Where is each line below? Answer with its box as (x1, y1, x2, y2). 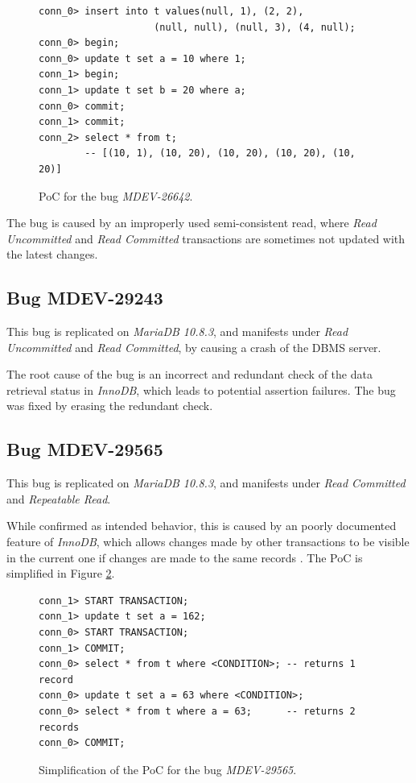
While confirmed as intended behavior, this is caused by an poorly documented (6, 517, 397, 534)
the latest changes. (6, 246, 98, 263)
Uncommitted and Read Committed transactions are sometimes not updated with (6, 230, 406, 246)
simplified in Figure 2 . (6, 565, 115, 582)
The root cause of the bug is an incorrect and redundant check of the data (6, 366, 373, 383)
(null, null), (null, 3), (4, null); (154, 21, 356, 33)
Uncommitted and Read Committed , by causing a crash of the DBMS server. (6, 338, 381, 355)
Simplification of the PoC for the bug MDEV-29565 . (39, 760, 297, 777)
